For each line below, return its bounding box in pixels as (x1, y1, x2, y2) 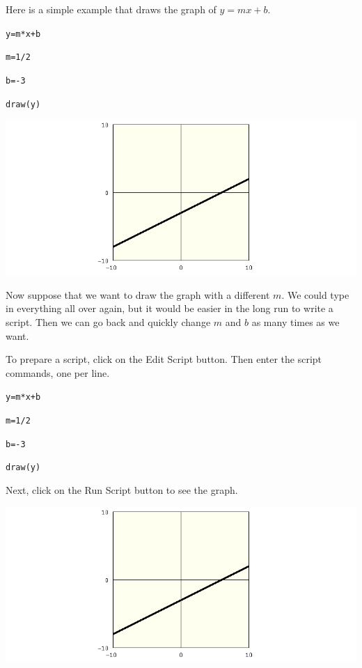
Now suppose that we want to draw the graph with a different (6, 287, 270, 302)
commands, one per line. (6, 365, 110, 380)
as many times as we (251, 315, 340, 329)
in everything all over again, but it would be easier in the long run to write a (6, 301, 333, 316)
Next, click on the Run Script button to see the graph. (6, 483, 238, 497)
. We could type (281, 287, 349, 302)
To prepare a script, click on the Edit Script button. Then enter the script (6, 352, 322, 366)
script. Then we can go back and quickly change (6, 315, 211, 329)
